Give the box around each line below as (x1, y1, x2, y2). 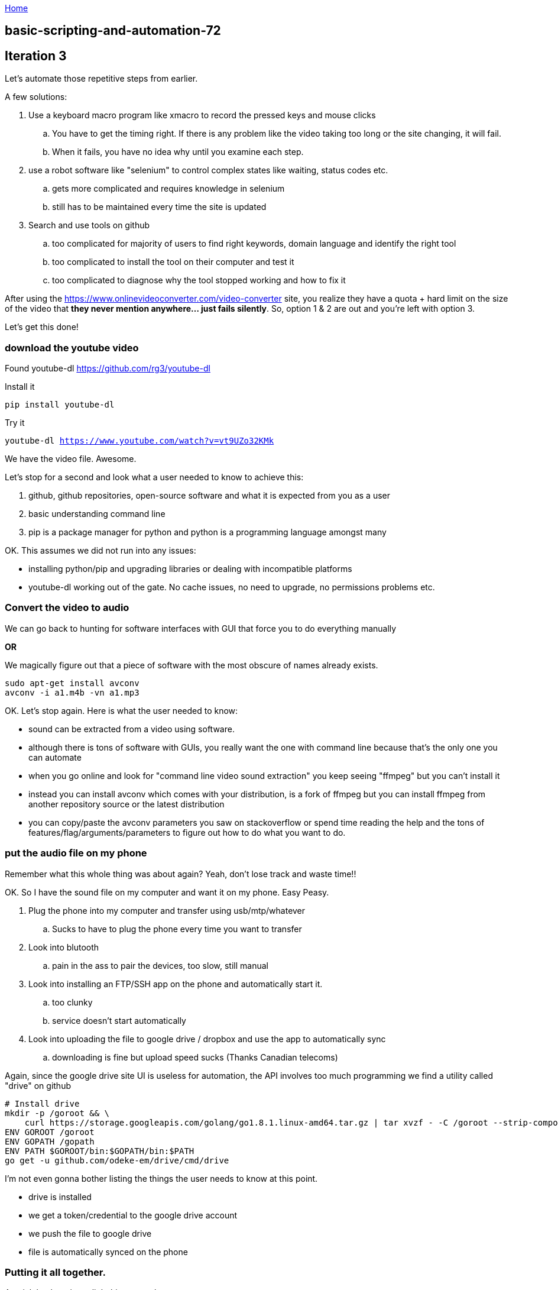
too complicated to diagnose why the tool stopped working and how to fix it (52, 275, 346, 286)
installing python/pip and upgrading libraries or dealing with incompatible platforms (28, 564, 352, 574)
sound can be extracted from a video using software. (28, 723, 235, 734)
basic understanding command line (28, 509, 166, 519)
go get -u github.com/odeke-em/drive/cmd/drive (5, 1155, 229, 1165)
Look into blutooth (28, 942, 99, 952)
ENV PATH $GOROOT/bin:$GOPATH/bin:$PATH (5, 1146, 194, 1156)
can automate (28, 752, 82, 762)
